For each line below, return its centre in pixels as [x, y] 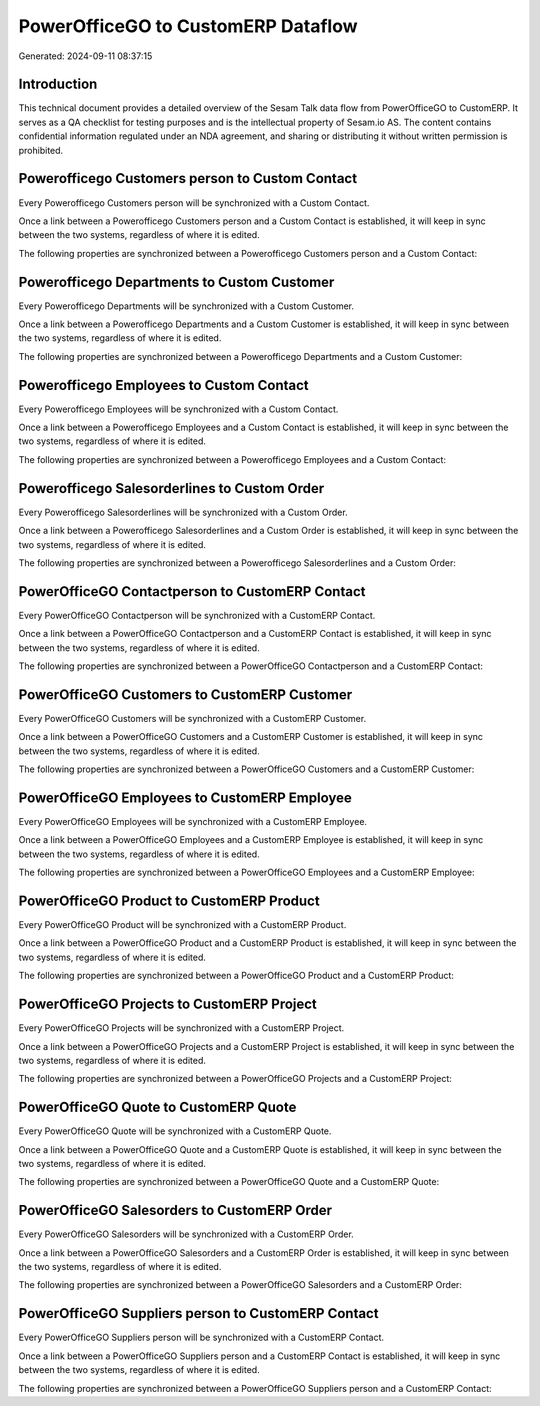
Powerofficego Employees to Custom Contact [163, 385]
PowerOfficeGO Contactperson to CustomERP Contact [192, 591]
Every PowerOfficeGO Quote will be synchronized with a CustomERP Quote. [175, 1131]
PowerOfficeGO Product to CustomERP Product [169, 900]
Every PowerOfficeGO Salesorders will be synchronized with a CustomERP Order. [186, 1234]
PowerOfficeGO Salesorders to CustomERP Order [175, 1210]
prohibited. [41, 150]
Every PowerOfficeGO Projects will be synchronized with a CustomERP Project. [181, 1028]
